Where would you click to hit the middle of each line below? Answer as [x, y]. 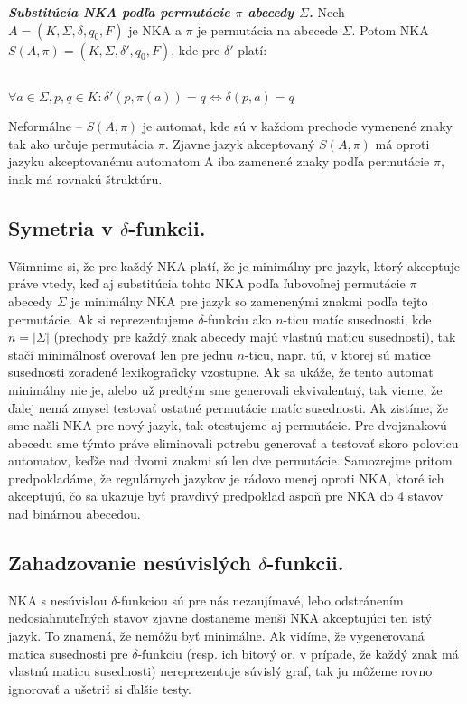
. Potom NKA [390, 29]
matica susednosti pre [68, 653]
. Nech [327, 12]
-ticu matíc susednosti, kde [357, 319]
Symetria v [61, 227]
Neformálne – [45, 126]
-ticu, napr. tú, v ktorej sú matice [337, 354]
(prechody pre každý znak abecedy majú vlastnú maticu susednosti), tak [255, 337]
